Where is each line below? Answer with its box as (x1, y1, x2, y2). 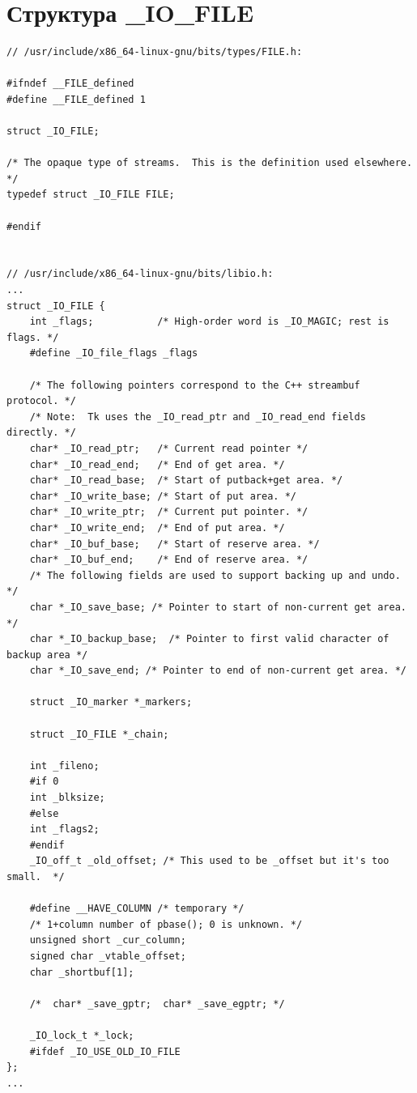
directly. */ (6, 427, 76, 439)
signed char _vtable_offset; (29, 950, 186, 962)
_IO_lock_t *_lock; (29, 1029, 134, 1041)
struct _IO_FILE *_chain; (29, 728, 169, 740)
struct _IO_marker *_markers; (29, 696, 193, 708)
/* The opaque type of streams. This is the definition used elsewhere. (6, 157, 413, 169)
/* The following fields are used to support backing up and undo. (29, 569, 401, 581)
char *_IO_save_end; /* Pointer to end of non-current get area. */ (29, 665, 406, 677)
